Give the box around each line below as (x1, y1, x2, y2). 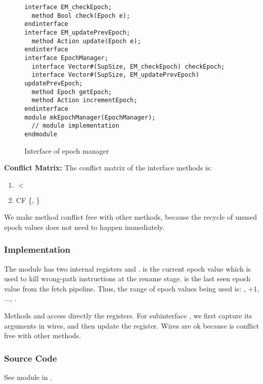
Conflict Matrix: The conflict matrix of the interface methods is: (4, 162, 212, 173)
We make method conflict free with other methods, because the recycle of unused (4, 212, 257, 222)
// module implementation (32, 122, 120, 130)
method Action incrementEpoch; (32, 97, 137, 104)
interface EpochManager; (24, 54, 108, 62)
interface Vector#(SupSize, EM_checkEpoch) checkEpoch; (32, 63, 225, 70)
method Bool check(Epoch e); (32, 12, 130, 19)
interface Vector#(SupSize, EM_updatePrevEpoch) (32, 71, 199, 79)
